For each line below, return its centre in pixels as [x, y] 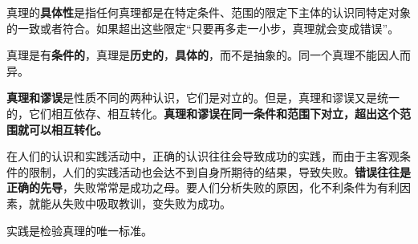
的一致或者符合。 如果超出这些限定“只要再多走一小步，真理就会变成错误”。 [203, 28]
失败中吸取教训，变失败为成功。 [146, 203]
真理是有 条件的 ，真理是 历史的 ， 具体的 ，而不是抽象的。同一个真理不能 [192, 55]
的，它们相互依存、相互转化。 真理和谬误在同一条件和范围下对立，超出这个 [203, 113]
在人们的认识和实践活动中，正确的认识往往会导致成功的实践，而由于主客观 [203, 156]
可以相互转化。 [68, 129]
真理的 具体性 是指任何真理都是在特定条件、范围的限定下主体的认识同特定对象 [209, 12]
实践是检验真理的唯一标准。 [79, 230]
